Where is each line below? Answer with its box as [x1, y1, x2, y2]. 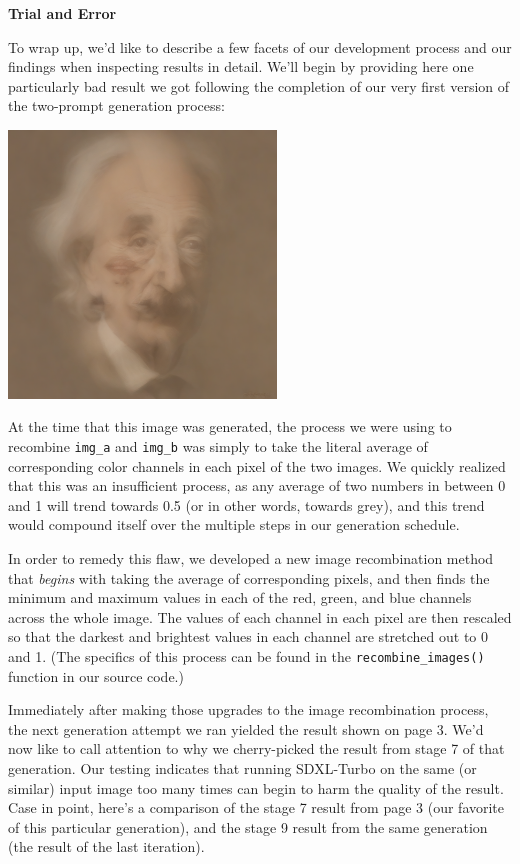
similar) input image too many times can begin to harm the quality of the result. [8, 777, 504, 798]
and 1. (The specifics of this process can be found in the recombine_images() [8, 645, 485, 666]
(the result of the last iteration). [8, 836, 205, 857]
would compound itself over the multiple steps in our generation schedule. [8, 514, 460, 535]
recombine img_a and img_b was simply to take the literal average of [8, 435, 428, 456]
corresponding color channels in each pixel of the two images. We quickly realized [8, 455, 506, 476]
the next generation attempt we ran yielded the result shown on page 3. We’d [8, 718, 484, 739]
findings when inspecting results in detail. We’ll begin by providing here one [8, 56, 474, 77]
